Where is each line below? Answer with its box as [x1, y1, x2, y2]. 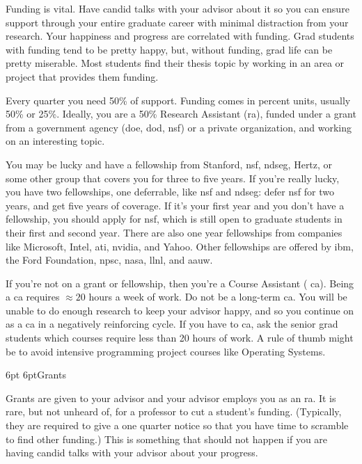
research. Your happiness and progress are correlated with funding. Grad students [6, 29, 354, 43]
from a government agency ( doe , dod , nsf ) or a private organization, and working [6, 120, 352, 134]
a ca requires [6, 289, 60, 304]
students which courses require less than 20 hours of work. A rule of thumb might [6, 330, 354, 345]
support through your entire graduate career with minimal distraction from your [6, 15, 349, 29]
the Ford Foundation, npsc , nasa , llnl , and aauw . [6, 253, 213, 267]
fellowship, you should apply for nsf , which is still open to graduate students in [6, 211, 343, 226]
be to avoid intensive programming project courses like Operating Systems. [6, 344, 326, 358]
